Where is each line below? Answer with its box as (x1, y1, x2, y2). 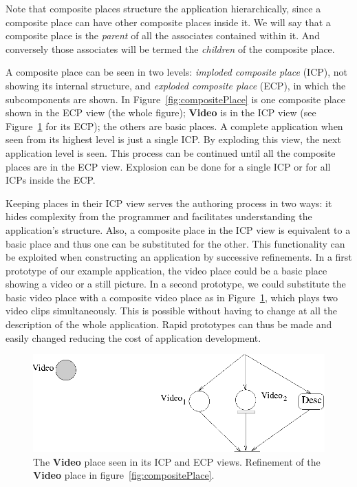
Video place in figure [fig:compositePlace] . (33, 468, 215, 482)
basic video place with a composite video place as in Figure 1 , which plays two (6, 290, 338, 304)
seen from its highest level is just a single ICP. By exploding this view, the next (6, 132, 341, 147)
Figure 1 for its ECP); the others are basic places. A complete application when (6, 118, 343, 133)
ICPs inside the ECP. (6, 173, 96, 187)
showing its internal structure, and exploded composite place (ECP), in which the (6, 78, 346, 92)
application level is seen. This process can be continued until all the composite (6, 145, 336, 160)
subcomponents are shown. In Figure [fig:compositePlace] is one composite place (6, 91, 346, 106)
